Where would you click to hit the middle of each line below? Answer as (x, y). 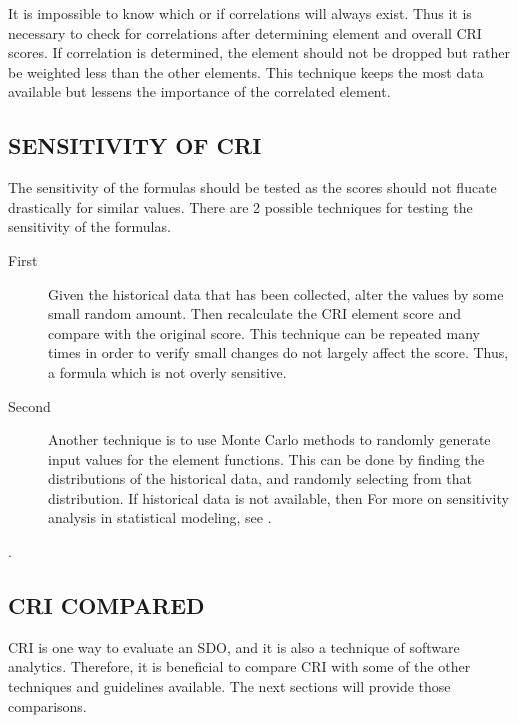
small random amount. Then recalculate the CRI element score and (255, 313)
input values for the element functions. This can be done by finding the (266, 458)
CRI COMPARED (106, 605)
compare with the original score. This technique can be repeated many (264, 332)
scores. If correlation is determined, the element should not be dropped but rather (259, 52)
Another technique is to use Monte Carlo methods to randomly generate (269, 439)
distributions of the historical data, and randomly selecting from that (260, 478)
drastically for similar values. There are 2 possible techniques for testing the (240, 206)
